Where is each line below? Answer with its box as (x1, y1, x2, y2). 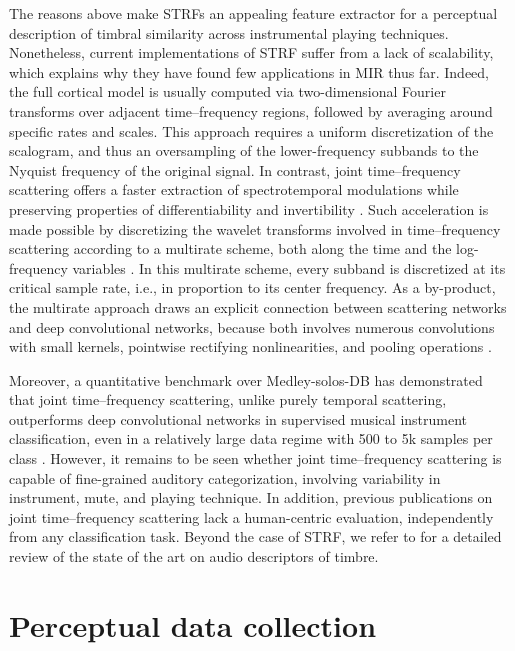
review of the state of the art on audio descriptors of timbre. (9, 546, 379, 567)
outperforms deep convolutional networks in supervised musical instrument (9, 408, 468, 429)
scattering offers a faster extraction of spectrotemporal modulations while (9, 179, 459, 200)
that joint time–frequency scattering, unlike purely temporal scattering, (9, 389, 447, 410)
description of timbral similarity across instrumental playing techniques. (9, 22, 449, 43)
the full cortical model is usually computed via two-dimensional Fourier (9, 81, 446, 102)
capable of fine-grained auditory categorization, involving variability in (9, 467, 441, 488)
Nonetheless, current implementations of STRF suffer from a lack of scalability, (9, 42, 494, 63)
